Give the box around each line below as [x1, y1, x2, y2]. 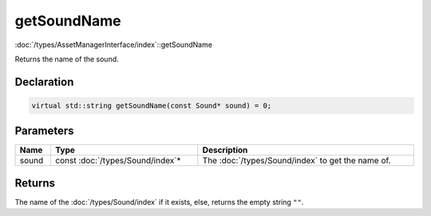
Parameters [14, 124, 74, 138]
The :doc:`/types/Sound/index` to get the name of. [202, 155, 391, 167]
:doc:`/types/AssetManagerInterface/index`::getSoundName [14, 40, 213, 49]
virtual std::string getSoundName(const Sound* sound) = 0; [31, 100, 272, 110]
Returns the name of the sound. [14, 54, 119, 64]
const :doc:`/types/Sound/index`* [55, 155, 181, 167]
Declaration [14, 75, 74, 88]
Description [202, 144, 248, 155]
